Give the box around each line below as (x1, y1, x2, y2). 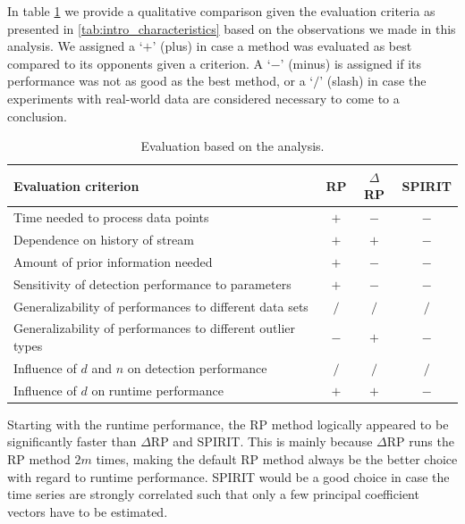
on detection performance (127, 358, 267, 377)
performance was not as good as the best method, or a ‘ (7, 71, 314, 90)
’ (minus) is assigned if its (280, 54, 422, 72)
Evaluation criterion (13, 176, 139, 195)
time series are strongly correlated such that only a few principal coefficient (7, 485, 419, 503)
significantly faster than (7, 432, 137, 451)
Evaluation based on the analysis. (140, 137, 325, 155)
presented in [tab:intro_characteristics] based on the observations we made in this (7, 19, 456, 37)
